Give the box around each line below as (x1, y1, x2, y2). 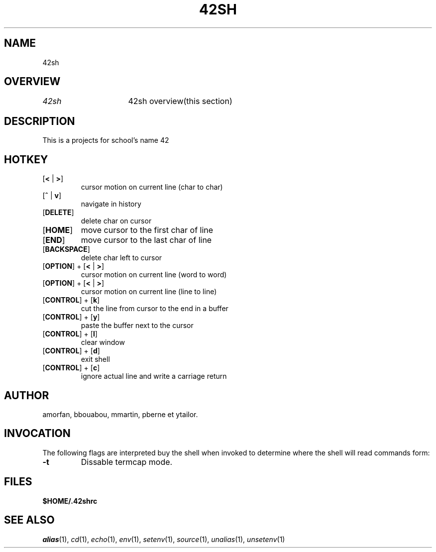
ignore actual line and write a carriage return (81, 372, 227, 381)
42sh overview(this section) (128, 96, 232, 107)
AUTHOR (4, 389, 49, 402)
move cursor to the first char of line (81, 225, 214, 235)
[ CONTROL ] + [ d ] (42, 346, 100, 355)
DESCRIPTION (4, 114, 75, 127)
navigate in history (81, 200, 141, 209)
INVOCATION (4, 427, 71, 440)
